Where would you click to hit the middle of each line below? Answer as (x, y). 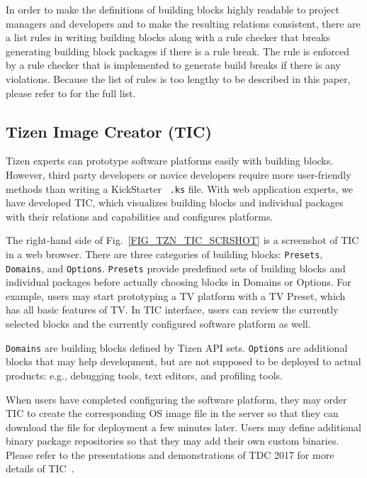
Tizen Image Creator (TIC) (109, 131)
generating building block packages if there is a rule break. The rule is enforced (178, 51)
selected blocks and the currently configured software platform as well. (158, 324)
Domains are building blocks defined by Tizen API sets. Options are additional (177, 347)
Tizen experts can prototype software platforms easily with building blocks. (170, 161)
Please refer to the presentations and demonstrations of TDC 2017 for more (170, 454)
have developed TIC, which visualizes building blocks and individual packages (175, 202)
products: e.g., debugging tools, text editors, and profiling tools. (144, 375)
